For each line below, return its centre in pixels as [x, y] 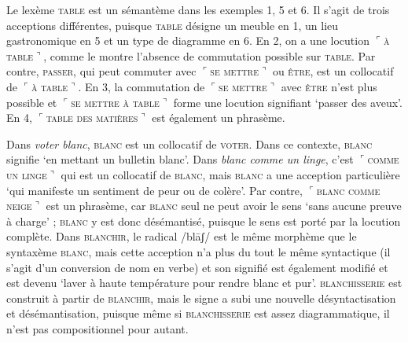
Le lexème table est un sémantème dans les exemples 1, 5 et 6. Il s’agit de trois [198, 9]
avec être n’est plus [329, 86]
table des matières [92, 118]
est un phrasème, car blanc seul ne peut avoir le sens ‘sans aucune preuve [224, 206]
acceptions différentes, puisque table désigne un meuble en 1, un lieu [173, 25]
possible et [32, 102]
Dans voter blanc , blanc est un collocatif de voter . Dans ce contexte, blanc [189, 143]
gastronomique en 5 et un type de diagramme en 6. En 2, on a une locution [188, 40]
